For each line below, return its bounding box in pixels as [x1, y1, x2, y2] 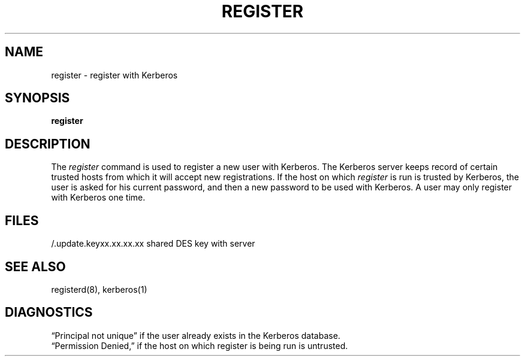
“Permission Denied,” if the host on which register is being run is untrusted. [51, 340, 348, 351]
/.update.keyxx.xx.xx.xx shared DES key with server [51, 238, 255, 249]
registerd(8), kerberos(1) [51, 284, 147, 295]
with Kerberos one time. [51, 192, 146, 203]
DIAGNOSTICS [5, 305, 93, 320]
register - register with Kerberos [51, 69, 178, 80]
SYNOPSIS [5, 90, 70, 106]
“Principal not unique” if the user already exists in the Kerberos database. [51, 330, 340, 341]
